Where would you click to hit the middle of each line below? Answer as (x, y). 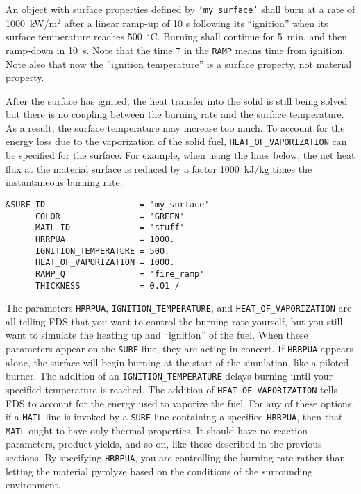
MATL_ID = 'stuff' (110, 228)
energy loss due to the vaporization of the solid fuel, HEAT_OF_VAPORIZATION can (176, 141)
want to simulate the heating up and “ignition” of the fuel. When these (157, 335)
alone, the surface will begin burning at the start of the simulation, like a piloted (177, 362)
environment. (33, 485)
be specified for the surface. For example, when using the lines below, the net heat (180, 155)
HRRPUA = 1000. (105, 239)
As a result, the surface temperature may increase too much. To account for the (175, 127)
